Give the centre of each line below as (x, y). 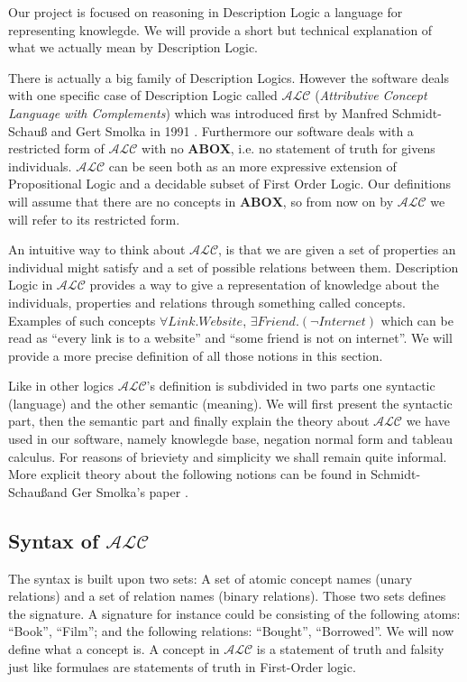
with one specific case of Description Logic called (143, 95)
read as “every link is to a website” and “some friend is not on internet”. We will (230, 338)
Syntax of (54, 540)
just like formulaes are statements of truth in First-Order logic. (182, 666)
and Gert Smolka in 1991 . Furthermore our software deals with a (232, 130)
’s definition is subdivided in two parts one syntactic (291, 386)
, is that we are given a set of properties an (337, 249)
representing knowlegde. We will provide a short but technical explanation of (220, 29)
